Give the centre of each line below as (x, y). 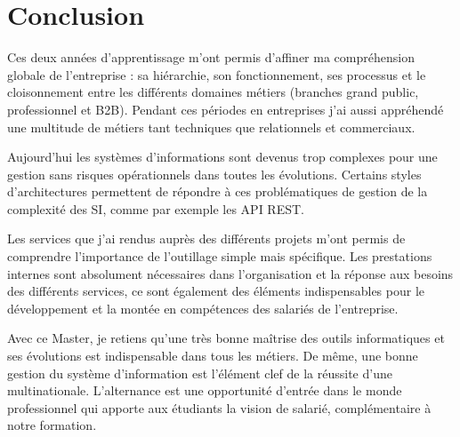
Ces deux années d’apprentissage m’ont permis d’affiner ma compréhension (211, 57)
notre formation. (52, 425)
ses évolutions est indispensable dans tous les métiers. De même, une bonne (213, 356)
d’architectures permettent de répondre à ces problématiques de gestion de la (218, 191)
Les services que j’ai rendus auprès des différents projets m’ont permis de (206, 238)
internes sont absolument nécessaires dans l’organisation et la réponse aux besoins (230, 273)
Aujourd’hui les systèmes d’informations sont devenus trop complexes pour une (222, 157)
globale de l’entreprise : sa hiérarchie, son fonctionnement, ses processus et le (217, 74)
